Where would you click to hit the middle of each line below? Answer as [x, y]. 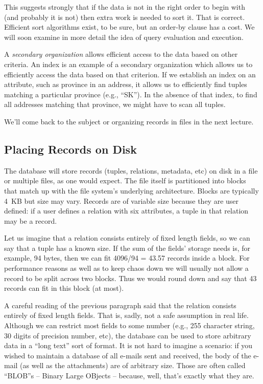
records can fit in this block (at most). [64, 288]
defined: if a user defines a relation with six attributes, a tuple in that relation [126, 211]
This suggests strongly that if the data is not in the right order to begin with [125, 7]
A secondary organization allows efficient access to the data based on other [121, 54]
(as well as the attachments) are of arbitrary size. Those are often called [133, 365]
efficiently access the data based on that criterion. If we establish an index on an [130, 74]
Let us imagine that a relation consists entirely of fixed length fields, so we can [127, 238]
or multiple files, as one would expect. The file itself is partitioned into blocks [125, 180]
